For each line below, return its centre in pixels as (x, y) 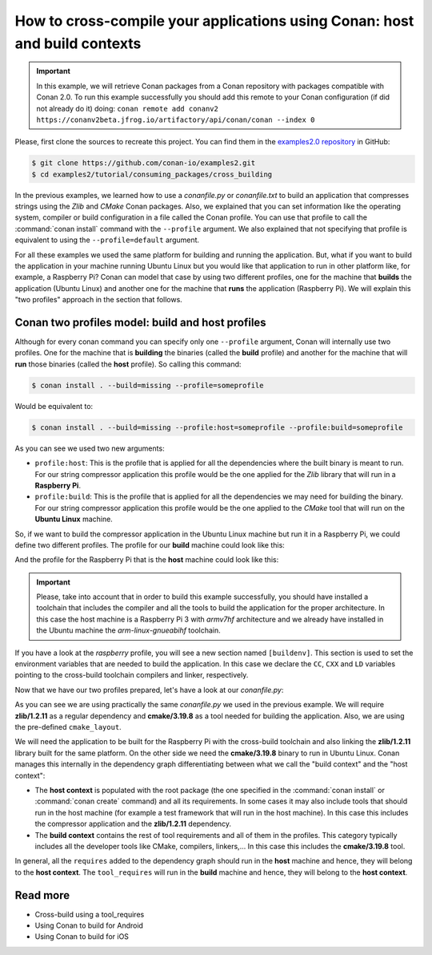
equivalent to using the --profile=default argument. (107, 240)
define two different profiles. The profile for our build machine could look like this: (150, 544)
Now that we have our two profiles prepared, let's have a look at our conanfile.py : (149, 690)
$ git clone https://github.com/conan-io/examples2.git (144, 163)
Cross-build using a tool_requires (90, 914)
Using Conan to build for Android (89, 925)
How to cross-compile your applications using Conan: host (214, 21)
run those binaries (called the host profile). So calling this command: (128, 364)
